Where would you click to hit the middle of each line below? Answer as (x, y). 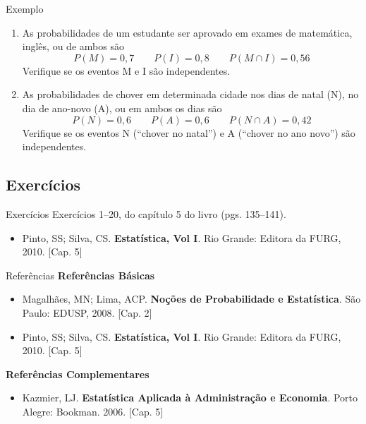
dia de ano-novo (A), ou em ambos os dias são (122, 108)
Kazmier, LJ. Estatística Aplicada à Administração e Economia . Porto (190, 398)
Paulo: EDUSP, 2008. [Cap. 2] (87, 312)
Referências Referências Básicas (80, 275)
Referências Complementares (78, 374)
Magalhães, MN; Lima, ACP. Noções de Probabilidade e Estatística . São (191, 299)
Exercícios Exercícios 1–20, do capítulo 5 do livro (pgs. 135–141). (146, 213)
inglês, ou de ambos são (73, 46)
